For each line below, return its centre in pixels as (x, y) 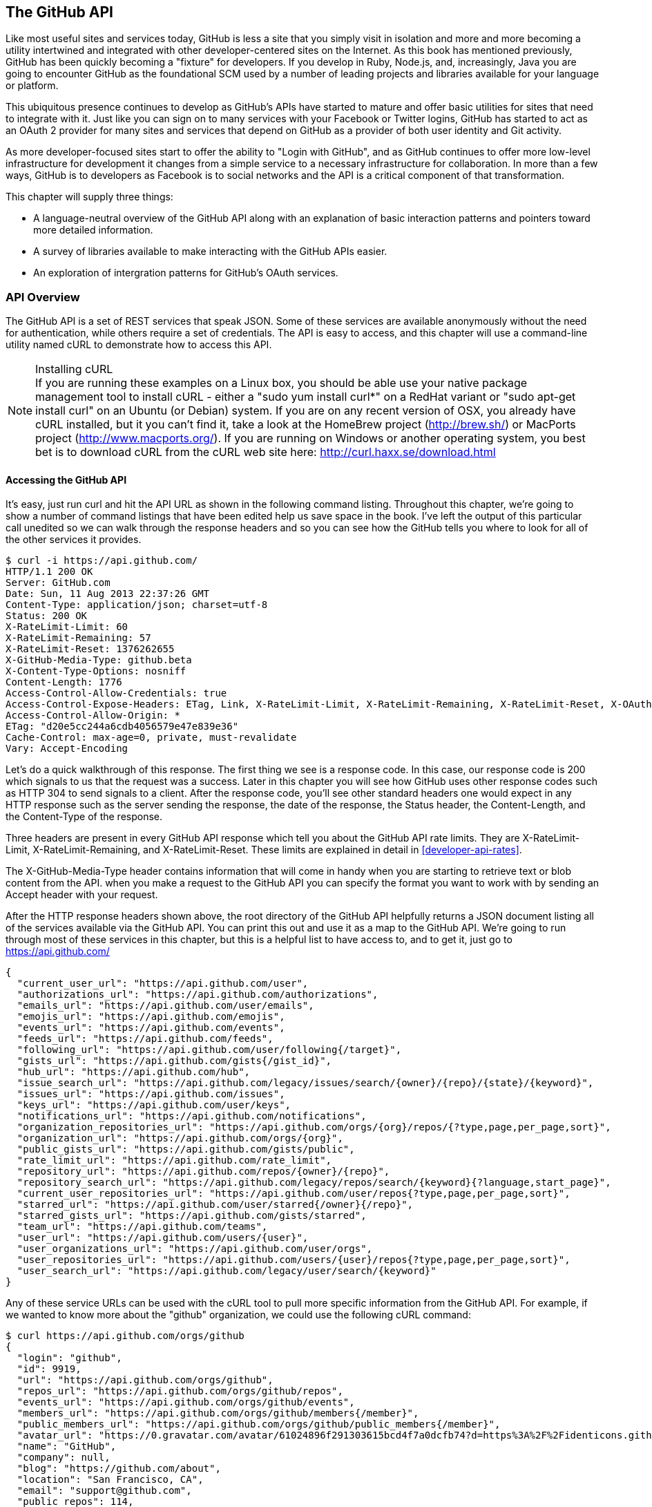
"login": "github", (69, 1358)
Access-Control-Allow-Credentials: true (116, 693)
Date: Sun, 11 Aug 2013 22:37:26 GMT (108, 594)
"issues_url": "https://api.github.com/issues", (151, 1094)
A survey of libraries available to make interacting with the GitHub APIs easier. (210, 252)
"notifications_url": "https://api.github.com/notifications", (192, 1116)
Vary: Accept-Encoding (67, 749)
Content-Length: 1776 (64, 682)
